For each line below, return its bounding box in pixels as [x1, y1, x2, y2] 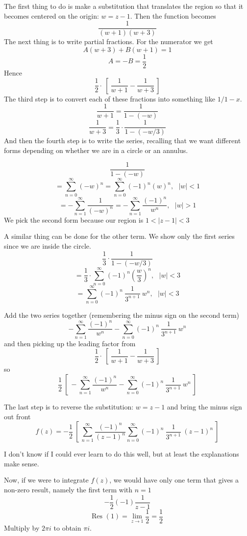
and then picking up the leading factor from [4, 338, 136, 348]
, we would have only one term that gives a [109, 475, 239, 485]
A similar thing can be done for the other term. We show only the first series [4, 231, 235, 241]
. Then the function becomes [130, 10, 216, 21]
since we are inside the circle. [4, 241, 91, 251]
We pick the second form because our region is [4, 214, 144, 225]
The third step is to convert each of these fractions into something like [4, 93, 215, 103]
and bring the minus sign [167, 402, 242, 412]
